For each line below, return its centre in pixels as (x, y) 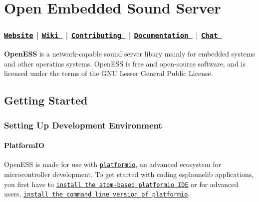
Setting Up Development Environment (83, 125)
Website (19, 36)
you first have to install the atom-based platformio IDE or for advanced (121, 184)
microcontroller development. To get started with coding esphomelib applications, (129, 174)
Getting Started (46, 100)
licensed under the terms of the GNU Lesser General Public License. (109, 73)
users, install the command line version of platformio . (97, 194)
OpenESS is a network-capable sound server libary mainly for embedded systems (129, 54)
